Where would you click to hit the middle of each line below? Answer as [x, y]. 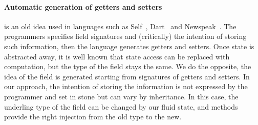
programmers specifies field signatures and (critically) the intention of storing [125, 36]
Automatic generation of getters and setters [83, 6]
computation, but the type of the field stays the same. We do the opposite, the [128, 66]
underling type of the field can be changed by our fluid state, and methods [121, 106]
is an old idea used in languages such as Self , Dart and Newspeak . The [120, 26]
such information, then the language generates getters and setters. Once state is [129, 46]
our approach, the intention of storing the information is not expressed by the [126, 86]
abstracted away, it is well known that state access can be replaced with [117, 56]
